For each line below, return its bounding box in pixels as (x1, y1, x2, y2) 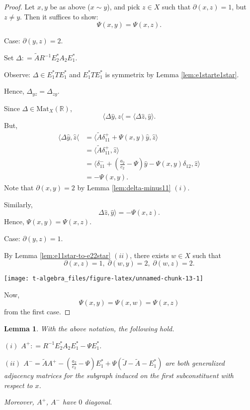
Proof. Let (4, 1, 35, 11)
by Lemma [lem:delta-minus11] (77, 182, 171, 193)
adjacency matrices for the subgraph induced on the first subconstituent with (4, 370, 234, 381)
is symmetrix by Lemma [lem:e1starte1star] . (105, 69, 239, 79)
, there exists (130, 250, 169, 260)
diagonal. (84, 397, 112, 407)
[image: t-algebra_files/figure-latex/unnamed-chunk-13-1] (4, 275, 203, 282)
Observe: (4, 69, 31, 79)
